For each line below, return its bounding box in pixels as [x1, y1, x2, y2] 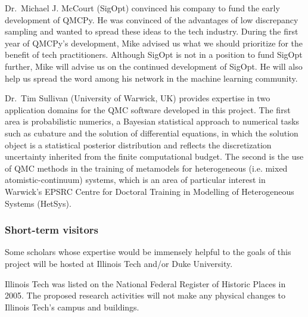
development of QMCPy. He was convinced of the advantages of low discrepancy [5, 13, 298, 26]
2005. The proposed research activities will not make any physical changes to [5, 289, 286, 302]
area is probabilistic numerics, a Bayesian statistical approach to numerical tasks [5, 115, 300, 128]
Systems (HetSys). [5, 197, 71, 209]
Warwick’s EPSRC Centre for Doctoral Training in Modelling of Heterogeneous [5, 185, 294, 197]
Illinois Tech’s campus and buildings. [5, 300, 139, 313]
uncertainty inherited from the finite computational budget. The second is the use [5, 150, 304, 163]
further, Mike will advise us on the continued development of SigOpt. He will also [5, 60, 303, 72]
